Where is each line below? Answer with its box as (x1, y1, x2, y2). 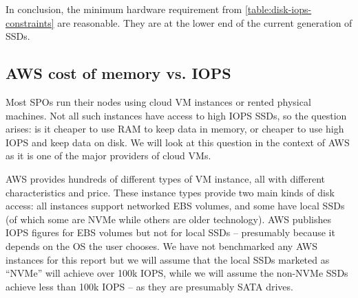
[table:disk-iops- (244, 2, 312, 16)
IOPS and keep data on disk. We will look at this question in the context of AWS (6, 135, 350, 149)
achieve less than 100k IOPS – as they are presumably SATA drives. (6, 279, 293, 293)
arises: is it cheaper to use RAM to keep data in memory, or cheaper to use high (6, 122, 344, 136)
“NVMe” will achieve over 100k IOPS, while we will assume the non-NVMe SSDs (6, 266, 348, 280)
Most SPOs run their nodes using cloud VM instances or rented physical (6, 94, 311, 108)
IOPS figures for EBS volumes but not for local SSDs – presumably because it (6, 225, 335, 240)
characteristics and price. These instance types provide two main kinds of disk (6, 185, 335, 199)
